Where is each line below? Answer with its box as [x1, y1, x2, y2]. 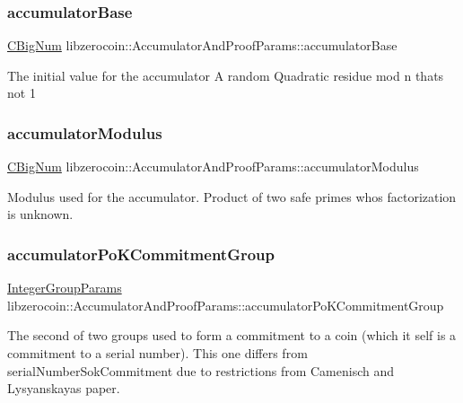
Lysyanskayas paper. [7, 379, 120, 398]
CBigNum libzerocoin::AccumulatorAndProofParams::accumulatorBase [7, 36, 397, 55]
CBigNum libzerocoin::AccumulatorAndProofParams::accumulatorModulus [7, 157, 419, 176]
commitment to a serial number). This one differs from [7, 344, 308, 362]
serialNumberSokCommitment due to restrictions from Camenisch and [7, 361, 394, 380]
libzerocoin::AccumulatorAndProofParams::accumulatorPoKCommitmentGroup [7, 295, 444, 314]
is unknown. [7, 205, 74, 223]
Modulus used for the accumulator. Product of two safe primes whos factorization [7, 187, 457, 206]
